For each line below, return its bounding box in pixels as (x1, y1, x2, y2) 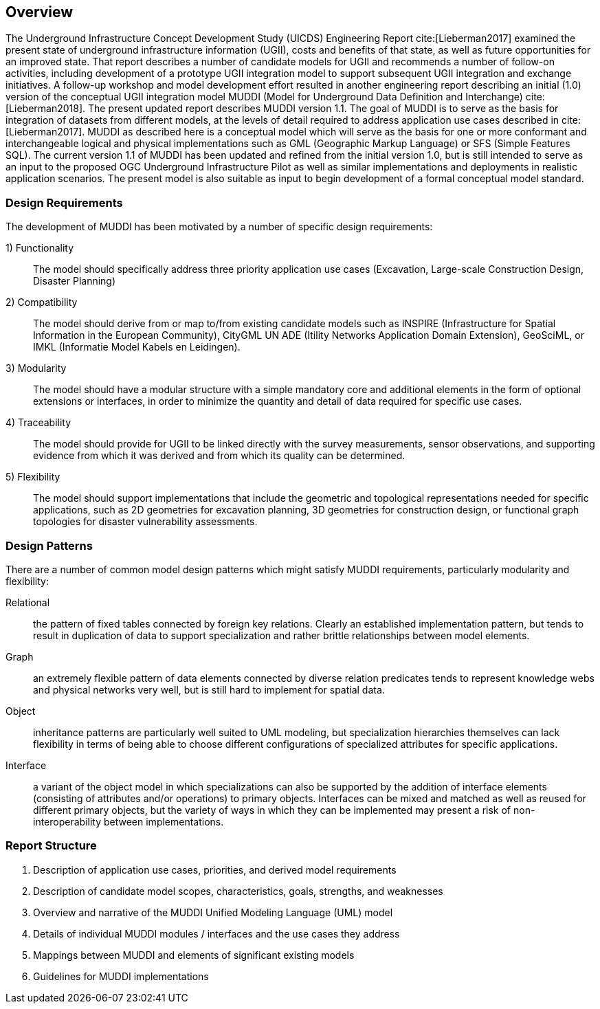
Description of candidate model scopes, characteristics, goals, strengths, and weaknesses (33, 885, 443, 897)
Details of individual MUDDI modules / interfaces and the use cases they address (33, 927, 400, 940)
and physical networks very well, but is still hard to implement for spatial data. (33, 683, 385, 696)
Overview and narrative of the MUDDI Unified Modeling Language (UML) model (33, 906, 393, 918)
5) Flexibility (5, 471, 60, 483)
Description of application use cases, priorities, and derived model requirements (33, 863, 397, 876)
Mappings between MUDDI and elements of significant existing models (33, 949, 355, 961)
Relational (5, 596, 50, 608)
